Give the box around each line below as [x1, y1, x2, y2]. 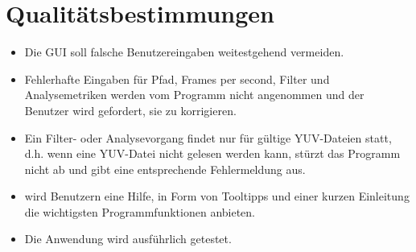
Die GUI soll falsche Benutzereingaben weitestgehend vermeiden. [24, 43, 344, 60]
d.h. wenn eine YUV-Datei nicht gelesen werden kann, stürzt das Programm [24, 145, 401, 162]
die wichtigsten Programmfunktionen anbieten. [24, 203, 256, 220]
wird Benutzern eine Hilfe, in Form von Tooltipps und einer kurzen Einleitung [24, 188, 410, 204]
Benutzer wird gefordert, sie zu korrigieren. [24, 101, 237, 118]
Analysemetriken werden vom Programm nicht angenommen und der [24, 86, 365, 103]
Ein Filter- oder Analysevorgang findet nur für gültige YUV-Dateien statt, [24, 129, 392, 146]
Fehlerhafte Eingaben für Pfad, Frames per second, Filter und [24, 70, 330, 87]
